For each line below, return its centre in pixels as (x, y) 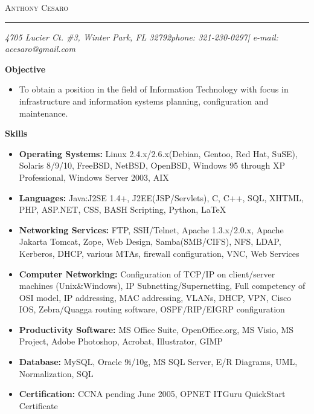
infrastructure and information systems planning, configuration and (144, 101)
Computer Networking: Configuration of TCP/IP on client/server (147, 273)
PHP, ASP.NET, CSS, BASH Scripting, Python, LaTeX (123, 209)
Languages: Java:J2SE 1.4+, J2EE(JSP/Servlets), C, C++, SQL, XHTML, (161, 197)
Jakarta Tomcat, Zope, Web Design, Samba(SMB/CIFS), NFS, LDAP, (150, 241)
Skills (16, 133)
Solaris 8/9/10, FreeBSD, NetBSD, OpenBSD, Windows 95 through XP (152, 165)
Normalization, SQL (56, 373)
